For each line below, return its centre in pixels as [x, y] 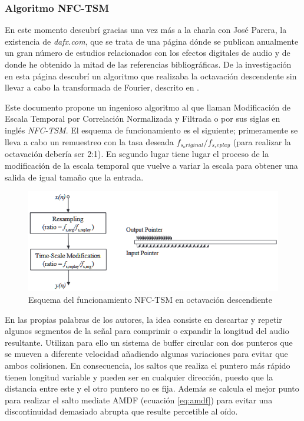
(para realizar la [262, 141]
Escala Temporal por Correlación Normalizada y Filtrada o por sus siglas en [143, 118]
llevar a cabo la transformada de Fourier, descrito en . [102, 87]
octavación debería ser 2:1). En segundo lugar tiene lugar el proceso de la [137, 154]
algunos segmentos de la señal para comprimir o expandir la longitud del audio [147, 331]
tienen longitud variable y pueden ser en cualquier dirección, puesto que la [139, 377]
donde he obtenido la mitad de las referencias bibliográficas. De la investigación [148, 64]
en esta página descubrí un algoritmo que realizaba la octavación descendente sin [151, 76]
